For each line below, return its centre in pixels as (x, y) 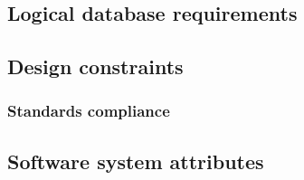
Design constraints (95, 66)
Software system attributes (136, 161)
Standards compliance (89, 111)
